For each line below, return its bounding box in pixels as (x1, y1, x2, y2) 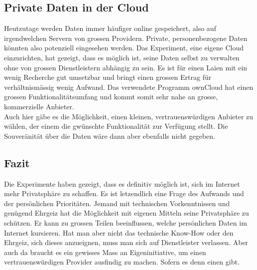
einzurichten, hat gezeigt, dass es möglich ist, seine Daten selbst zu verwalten (4, 52, 240, 62)
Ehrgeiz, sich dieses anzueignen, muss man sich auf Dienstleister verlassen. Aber (4, 237, 249, 248)
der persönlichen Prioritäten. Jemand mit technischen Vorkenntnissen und (4, 198, 230, 208)
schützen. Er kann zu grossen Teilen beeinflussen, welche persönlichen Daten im (4, 217, 247, 228)
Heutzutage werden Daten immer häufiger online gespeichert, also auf (4, 23, 216, 33)
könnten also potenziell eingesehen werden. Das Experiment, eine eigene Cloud (4, 42, 244, 53)
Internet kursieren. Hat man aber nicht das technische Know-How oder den (4, 227, 234, 238)
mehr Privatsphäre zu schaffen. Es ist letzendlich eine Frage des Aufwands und (4, 188, 244, 199)
